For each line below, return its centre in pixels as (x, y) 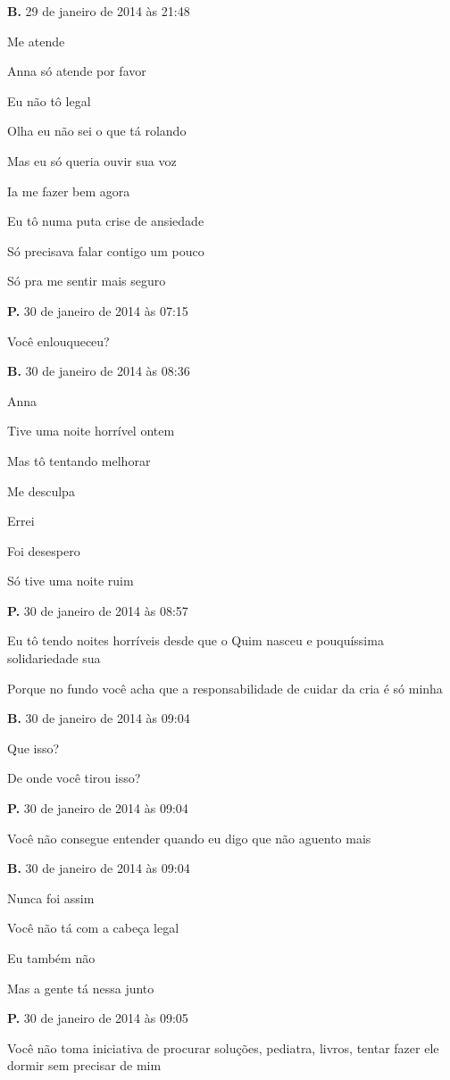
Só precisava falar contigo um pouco (106, 250)
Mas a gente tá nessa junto (81, 988)
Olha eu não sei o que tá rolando (97, 131)
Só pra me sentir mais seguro (87, 281)
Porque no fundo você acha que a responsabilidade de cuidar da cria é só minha (225, 688)
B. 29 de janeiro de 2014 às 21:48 (99, 11)
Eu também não (51, 958)
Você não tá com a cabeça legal (93, 928)
